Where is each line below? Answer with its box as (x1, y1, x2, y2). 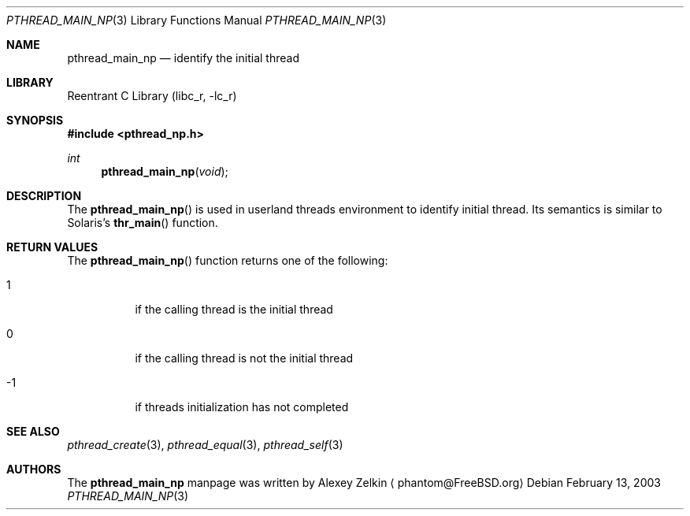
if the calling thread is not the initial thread (135, 351, 354, 365)
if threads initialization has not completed (135, 400, 349, 414)
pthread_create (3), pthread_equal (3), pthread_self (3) (67, 438, 343, 451)
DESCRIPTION (6, 189, 82, 202)
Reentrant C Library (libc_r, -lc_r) (67, 89, 237, 102)
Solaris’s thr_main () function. (67, 216, 218, 229)
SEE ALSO (6, 425, 60, 438)
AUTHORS (6, 462, 61, 476)
